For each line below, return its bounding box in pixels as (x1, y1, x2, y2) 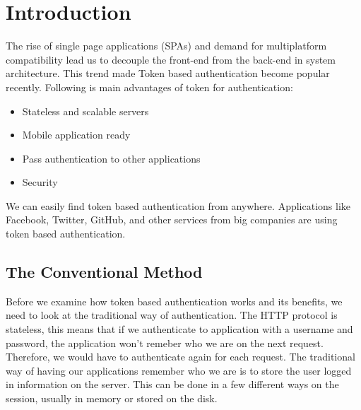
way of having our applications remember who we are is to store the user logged (6, 363, 352, 377)
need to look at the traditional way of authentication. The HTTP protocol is (6, 307, 338, 322)
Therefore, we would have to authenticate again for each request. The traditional (6, 349, 355, 364)
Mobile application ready (22, 127, 131, 142)
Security (22, 175, 58, 189)
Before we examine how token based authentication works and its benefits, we (6, 293, 343, 308)
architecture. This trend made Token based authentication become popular (6, 66, 330, 81)
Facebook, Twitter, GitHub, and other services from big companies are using (6, 212, 338, 227)
